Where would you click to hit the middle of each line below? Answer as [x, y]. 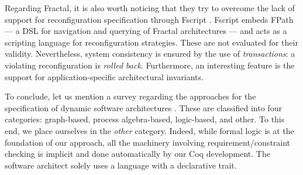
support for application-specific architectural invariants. [104, 76]
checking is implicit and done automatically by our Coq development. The [137, 154]
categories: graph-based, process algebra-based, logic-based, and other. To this [145, 119]
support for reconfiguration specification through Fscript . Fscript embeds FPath [149, 19]
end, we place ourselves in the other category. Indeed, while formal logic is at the [149, 130]
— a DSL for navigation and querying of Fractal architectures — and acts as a [146, 31]
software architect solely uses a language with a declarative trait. [121, 165]
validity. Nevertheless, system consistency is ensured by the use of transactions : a [150, 54]
